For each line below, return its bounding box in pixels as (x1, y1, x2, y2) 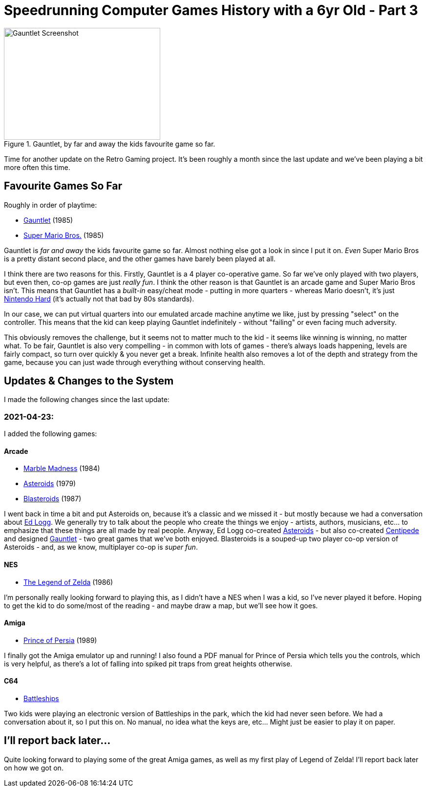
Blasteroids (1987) (23, 494, 82, 503)
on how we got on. (4, 763, 64, 772)
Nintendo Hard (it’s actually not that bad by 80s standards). (4, 294, 194, 303)
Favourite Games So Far (4, 180, 122, 192)
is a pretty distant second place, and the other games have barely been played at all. (4, 254, 276, 263)
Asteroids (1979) (23, 479, 76, 488)
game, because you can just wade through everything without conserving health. (4, 358, 265, 366)
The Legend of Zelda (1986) (23, 577, 113, 586)
